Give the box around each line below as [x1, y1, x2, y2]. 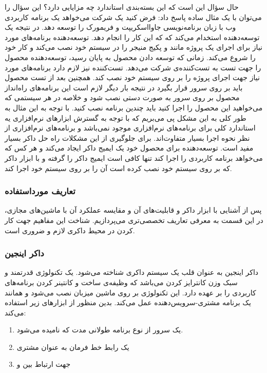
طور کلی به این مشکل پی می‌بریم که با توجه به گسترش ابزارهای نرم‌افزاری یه [5, 112, 246, 123]
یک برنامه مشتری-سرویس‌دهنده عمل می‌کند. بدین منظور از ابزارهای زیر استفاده [5, 297, 251, 308]
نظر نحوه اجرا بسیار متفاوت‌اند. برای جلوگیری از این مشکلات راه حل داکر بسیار [5, 132, 250, 143]
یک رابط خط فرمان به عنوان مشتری [16, 341, 129, 352]
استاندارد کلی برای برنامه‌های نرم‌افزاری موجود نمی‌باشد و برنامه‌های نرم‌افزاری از [5, 122, 256, 133]
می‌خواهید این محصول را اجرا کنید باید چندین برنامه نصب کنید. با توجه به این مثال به [5, 102, 263, 113]
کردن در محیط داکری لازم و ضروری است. [5, 225, 135, 235]
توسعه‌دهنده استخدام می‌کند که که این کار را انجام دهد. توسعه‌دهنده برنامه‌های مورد [5, 31, 260, 42]
